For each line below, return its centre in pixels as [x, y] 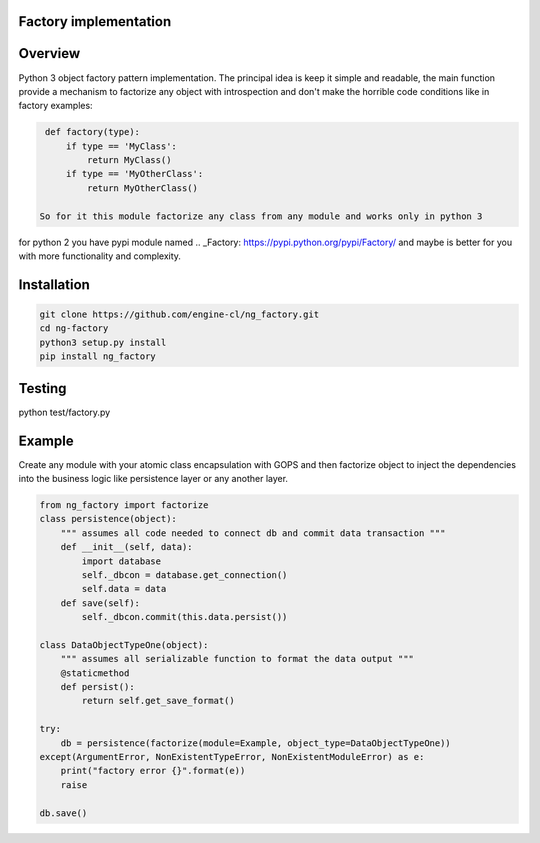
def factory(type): [92, 132]
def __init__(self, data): [127, 547]
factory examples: [56, 106]
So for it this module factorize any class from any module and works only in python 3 [261, 216]
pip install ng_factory [98, 356]
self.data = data [124, 589]
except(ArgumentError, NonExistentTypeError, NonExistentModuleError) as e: [232, 756]
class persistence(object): [108, 519]
